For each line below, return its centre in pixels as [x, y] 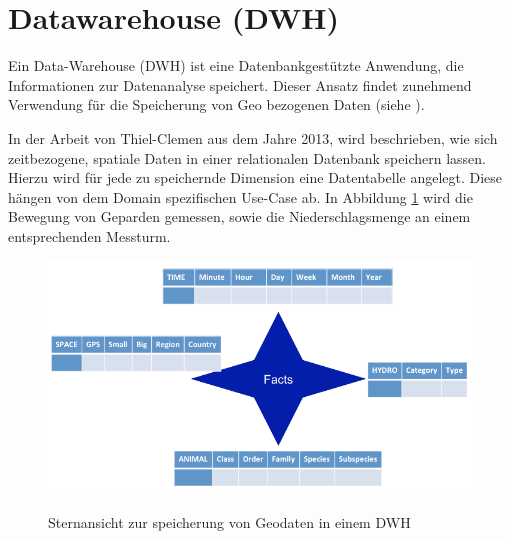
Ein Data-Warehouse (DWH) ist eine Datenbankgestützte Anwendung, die [236, 65]
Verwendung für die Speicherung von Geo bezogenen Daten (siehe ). [216, 104]
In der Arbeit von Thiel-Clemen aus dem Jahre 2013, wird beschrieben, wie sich [253, 137]
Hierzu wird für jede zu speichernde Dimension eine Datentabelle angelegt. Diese [255, 177]
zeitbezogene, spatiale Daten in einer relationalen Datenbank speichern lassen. [247, 157]
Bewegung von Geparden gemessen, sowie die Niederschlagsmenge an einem [239, 216]
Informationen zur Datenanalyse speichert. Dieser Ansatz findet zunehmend [240, 84]
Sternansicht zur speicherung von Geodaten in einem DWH [229, 521]
